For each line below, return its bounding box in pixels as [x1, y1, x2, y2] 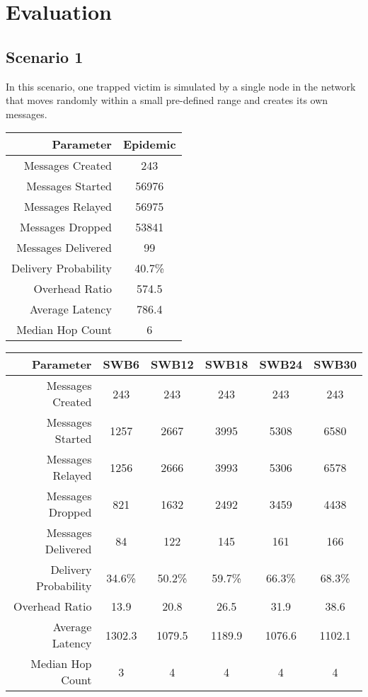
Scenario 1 [6, 45, 84, 67]
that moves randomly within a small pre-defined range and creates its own [6, 93, 328, 108]
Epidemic [122, 136, 176, 153]
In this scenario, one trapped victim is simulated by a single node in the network [6, 79, 356, 93]
